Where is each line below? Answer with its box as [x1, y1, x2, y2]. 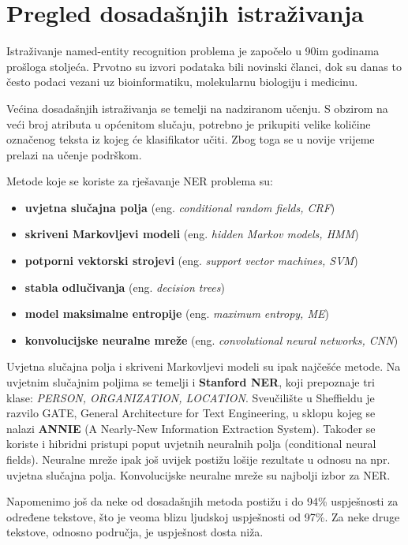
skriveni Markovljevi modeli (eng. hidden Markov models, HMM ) [24, 226, 359, 242]
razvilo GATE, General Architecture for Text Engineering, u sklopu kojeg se [6, 405, 376, 421]
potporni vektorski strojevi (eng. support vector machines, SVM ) [24, 252, 358, 269]
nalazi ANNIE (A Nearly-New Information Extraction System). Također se [6, 420, 376, 436]
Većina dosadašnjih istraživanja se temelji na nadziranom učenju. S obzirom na [6, 99, 388, 116]
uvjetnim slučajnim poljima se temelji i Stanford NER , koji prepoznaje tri [6, 374, 375, 390]
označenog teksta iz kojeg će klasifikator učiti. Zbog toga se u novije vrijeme [6, 131, 375, 147]
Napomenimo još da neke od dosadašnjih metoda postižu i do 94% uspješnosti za [6, 493, 399, 510]
